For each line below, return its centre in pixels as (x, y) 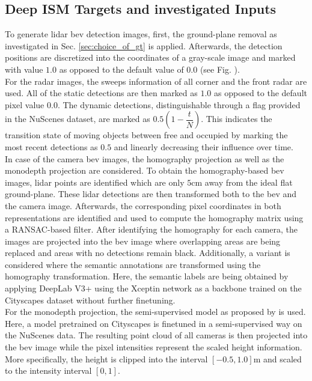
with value (24, 69)
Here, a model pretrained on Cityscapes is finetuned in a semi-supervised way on (154, 323)
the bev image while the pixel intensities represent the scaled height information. (154, 347)
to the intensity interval (48, 370)
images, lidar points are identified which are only (95, 182)
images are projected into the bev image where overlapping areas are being (143, 241)
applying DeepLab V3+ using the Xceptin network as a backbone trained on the (153, 288)
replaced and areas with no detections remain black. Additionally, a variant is (148, 253)
